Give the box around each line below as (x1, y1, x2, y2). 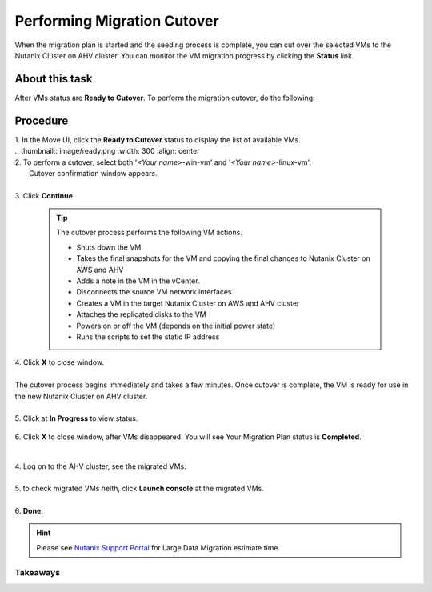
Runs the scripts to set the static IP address (76, 332, 220, 342)
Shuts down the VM (76, 242, 142, 252)
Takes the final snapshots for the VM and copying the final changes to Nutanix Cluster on (76, 254, 371, 263)
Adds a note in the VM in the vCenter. (76, 276, 200, 286)
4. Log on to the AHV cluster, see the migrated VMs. (14, 461, 187, 471)
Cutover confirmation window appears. (29, 168, 158, 178)
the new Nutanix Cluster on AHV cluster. (14, 391, 148, 401)
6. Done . (14, 506, 43, 516)
